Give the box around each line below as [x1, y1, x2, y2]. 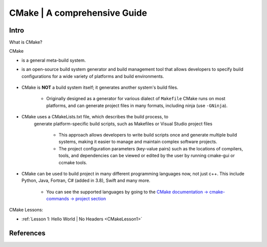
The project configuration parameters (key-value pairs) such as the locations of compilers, [58, 145, 243, 151]
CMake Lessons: [9, 207, 44, 213]
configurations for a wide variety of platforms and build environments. [21, 73, 164, 79]
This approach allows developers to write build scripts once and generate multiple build [58, 132, 237, 138]
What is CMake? [9, 39, 43, 45]
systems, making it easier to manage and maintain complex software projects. [58, 139, 218, 145]
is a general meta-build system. [21, 57, 86, 63]
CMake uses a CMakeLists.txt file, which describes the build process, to [21, 114, 169, 120]
